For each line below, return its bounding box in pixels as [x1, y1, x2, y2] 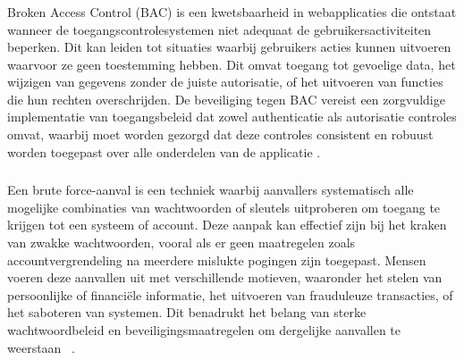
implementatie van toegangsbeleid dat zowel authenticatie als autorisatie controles [7, 107, 457, 126]
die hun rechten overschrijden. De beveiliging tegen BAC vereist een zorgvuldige [7, 89, 445, 108]
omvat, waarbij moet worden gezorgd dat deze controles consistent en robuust [7, 125, 434, 144]
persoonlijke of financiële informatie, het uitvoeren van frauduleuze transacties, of [7, 285, 453, 304]
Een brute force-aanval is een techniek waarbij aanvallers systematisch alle [7, 180, 414, 199]
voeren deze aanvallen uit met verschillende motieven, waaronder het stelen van [7, 268, 443, 287]
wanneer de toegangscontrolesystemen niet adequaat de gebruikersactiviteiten [7, 20, 432, 38]
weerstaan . [7, 338, 75, 356]
